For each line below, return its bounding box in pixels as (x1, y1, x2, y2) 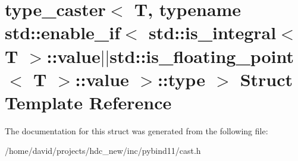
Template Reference (5, 90, 172, 114)
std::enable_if (5, 20, 120, 45)
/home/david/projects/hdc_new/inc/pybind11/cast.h (5, 144, 201, 157)
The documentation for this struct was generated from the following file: (5, 124, 268, 137)
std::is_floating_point (109, 43, 294, 68)
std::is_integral (149, 20, 277, 45)
